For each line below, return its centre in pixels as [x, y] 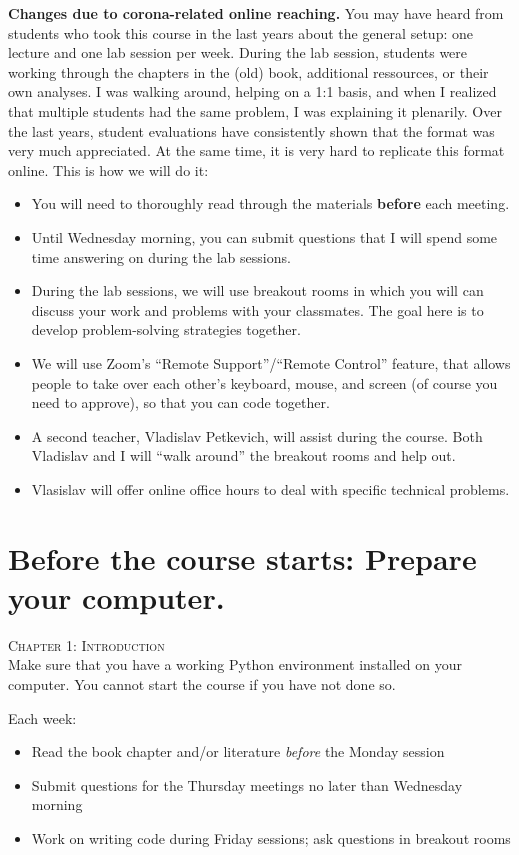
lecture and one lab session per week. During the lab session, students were [238, 52]
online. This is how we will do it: [108, 169]
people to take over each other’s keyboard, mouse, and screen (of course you [264, 382]
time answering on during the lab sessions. [161, 256]
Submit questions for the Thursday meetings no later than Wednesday [247, 784]
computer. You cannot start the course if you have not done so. [202, 683]
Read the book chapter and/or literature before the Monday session [238, 751]
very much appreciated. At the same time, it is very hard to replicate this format [256, 150]
